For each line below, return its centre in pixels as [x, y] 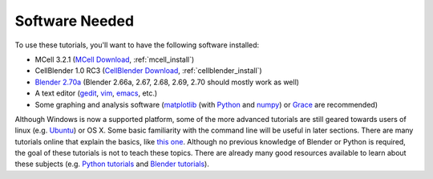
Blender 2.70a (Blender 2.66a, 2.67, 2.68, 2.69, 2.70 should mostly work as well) [167, 82]
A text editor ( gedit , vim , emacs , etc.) [96, 93]
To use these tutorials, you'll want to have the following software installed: [137, 45]
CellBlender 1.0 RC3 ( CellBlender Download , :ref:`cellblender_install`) [148, 71]
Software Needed [75, 21]
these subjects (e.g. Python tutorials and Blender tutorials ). [112, 164]
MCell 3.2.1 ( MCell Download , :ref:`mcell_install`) [115, 59]
